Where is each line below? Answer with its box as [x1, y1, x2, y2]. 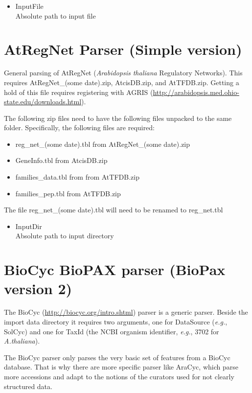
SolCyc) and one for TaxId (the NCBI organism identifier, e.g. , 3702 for [4, 326, 219, 336]
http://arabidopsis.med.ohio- [153, 87, 239, 97]
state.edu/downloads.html [4, 96, 82, 107]
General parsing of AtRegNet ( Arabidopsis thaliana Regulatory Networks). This [4, 68, 243, 78]
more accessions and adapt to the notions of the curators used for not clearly [4, 371, 234, 381]
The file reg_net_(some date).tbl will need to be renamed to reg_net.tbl [4, 205, 223, 215]
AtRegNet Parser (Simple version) [4, 39, 242, 59]
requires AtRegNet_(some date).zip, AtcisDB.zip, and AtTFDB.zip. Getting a [4, 77, 239, 87]
